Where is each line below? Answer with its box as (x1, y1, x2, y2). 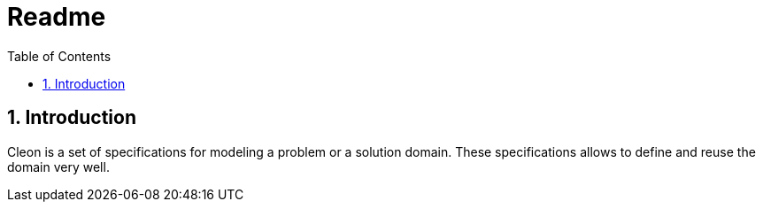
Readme (7, 2, 106, 32)
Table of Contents (7, 48, 112, 64)
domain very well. (7, 159, 110, 174)
